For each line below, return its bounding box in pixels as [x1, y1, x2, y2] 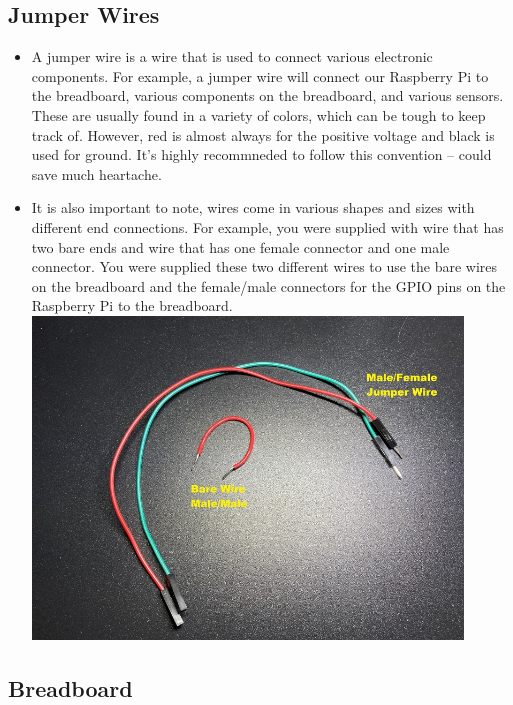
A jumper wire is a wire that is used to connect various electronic [31, 46, 433, 67]
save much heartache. [31, 163, 162, 184]
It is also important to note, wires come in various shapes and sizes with [31, 197, 475, 218]
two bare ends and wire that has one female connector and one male [31, 236, 450, 257]
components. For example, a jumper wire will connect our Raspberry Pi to [31, 65, 489, 86]
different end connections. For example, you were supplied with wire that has [31, 216, 504, 237]
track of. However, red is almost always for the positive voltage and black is [31, 124, 495, 145]
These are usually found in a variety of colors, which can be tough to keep [31, 104, 486, 125]
